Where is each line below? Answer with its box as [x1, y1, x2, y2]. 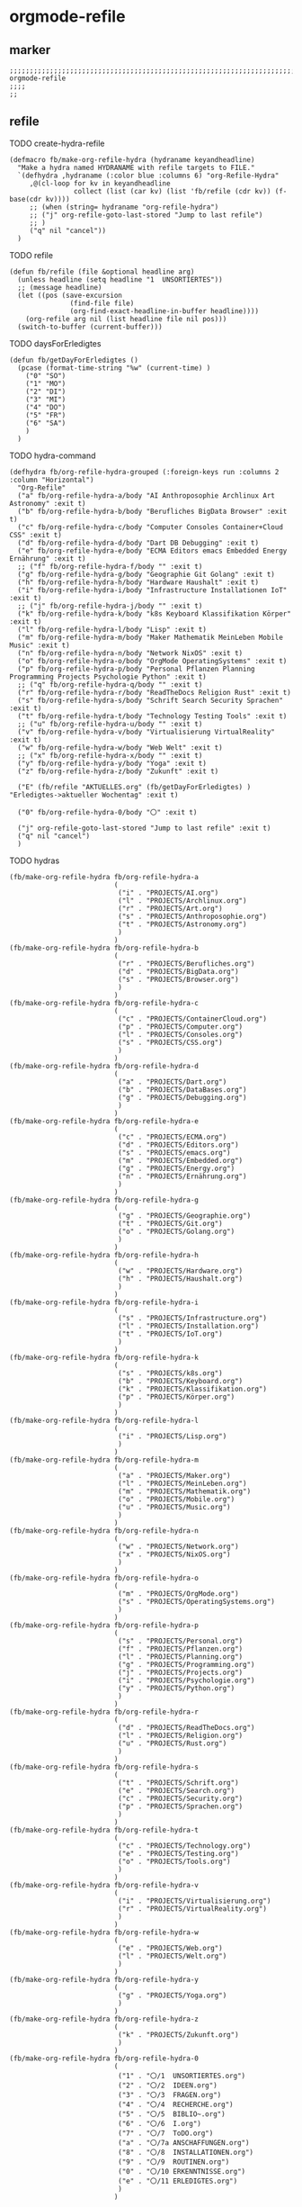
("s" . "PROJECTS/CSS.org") [118, 1038, 223, 1047]
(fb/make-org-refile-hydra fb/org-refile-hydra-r [9, 1707, 200, 1716]
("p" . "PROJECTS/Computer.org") [118, 1022, 244, 1031]
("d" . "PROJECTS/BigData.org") [118, 967, 240, 976]
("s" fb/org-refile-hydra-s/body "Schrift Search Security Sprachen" [17, 696, 283, 705]
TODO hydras [9, 855, 60, 866]
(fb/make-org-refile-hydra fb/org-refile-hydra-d [9, 1061, 200, 1070]
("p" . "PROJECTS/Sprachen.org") [118, 1802, 244, 1811]
